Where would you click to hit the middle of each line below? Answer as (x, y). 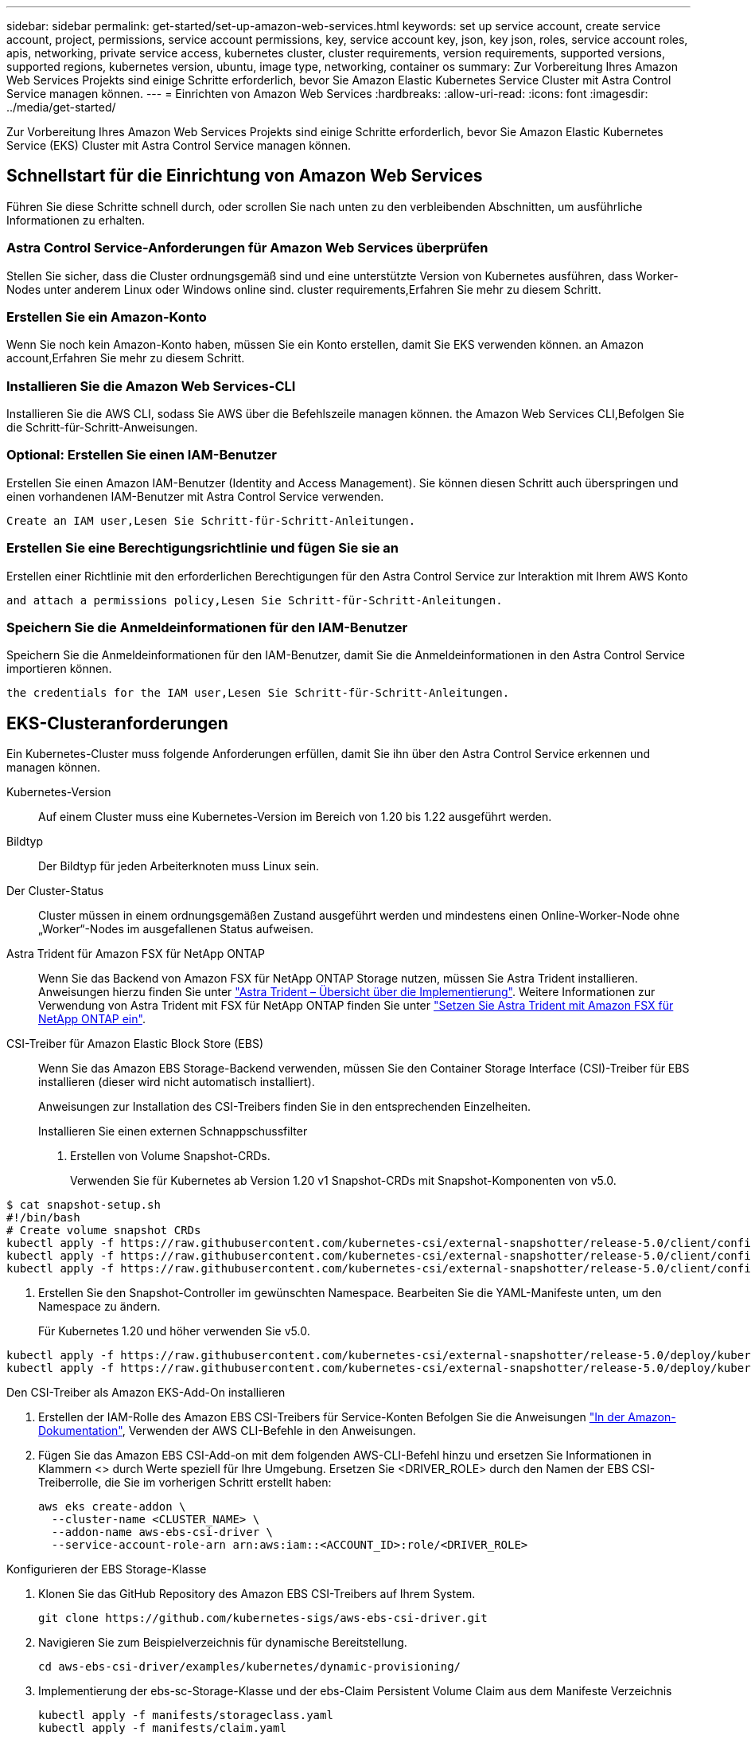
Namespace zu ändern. (99, 1307)
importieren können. (59, 669)
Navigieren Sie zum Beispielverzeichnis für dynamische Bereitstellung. (223, 1643)
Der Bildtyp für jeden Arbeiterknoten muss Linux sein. (179, 866)
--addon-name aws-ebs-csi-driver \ (162, 1532)
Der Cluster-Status (55, 891)
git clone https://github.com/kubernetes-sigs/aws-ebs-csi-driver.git (263, 1618)
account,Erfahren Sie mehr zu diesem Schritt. (126, 358)
